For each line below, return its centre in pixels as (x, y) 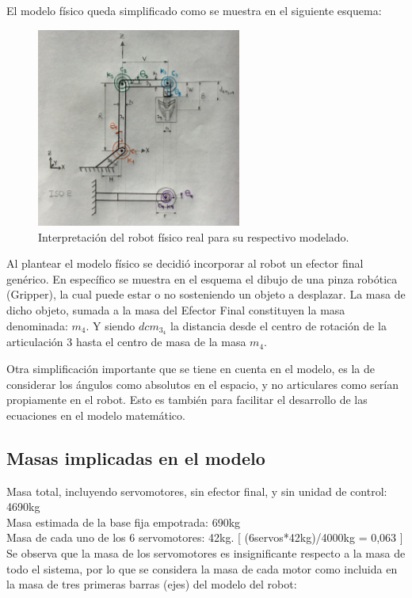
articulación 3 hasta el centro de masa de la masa (126, 342)
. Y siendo (111, 325)
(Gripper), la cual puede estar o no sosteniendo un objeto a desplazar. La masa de (206, 294)
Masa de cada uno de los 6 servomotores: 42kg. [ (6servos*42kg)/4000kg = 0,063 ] (205, 537)
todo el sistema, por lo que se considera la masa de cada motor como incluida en (202, 568)
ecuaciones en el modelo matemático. (96, 415)
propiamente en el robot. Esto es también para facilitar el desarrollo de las (187, 400)
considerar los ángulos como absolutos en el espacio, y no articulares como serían (203, 384)
